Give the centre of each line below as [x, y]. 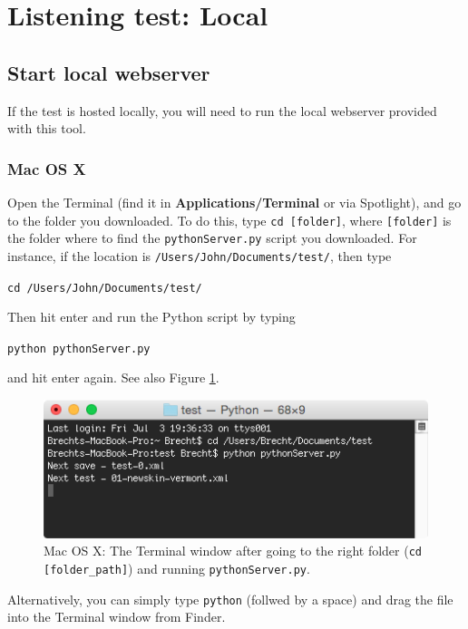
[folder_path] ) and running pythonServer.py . [177, 569]
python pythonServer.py [79, 348]
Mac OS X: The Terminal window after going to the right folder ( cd [233, 551]
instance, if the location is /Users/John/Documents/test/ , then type [200, 255]
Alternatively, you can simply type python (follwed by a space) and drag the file [230, 599]
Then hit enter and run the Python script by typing [151, 317]
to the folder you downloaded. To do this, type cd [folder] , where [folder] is [229, 220]
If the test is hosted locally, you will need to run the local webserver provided [222, 110]
